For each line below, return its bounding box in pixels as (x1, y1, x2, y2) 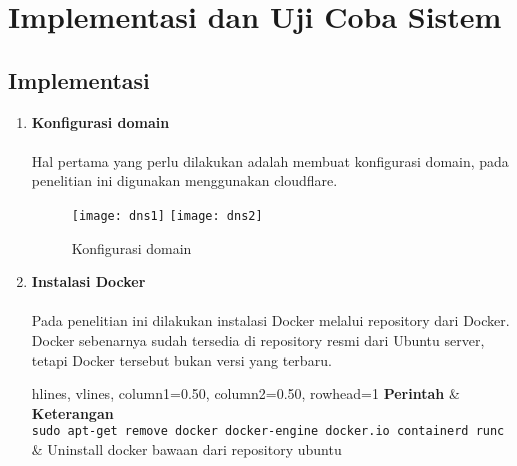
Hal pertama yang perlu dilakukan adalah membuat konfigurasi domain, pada (31, 150, 509, 171)
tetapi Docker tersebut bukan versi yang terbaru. (31, 349, 332, 370)
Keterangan (31, 402, 114, 423)
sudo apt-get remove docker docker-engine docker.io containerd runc (31, 424, 505, 439)
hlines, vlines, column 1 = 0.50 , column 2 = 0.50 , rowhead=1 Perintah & (31, 383, 460, 404)
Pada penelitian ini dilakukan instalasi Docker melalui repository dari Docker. (31, 310, 510, 331)
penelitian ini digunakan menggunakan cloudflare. (31, 170, 338, 191)
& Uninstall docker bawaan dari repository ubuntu (31, 439, 342, 460)
